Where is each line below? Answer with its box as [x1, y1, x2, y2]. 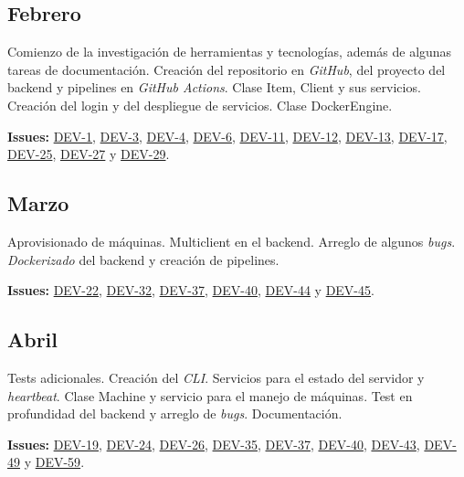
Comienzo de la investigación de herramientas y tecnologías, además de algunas [7, 42, 452, 61]
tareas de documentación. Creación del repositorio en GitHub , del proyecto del [7, 59, 446, 79]
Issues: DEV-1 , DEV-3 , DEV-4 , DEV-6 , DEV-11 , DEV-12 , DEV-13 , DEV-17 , [7, 126, 448, 145]
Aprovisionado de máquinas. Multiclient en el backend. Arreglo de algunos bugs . [7, 231, 456, 250]
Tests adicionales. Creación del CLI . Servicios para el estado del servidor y [7, 367, 425, 387]
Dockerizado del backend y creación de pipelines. [7, 249, 279, 269]
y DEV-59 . [24, 452, 85, 472]
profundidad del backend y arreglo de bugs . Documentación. [7, 404, 343, 423]
